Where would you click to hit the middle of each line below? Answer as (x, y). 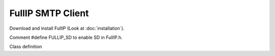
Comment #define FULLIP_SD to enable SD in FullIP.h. (66, 37)
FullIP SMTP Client (49, 13)
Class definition (26, 47)
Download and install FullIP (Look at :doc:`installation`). (67, 28)
